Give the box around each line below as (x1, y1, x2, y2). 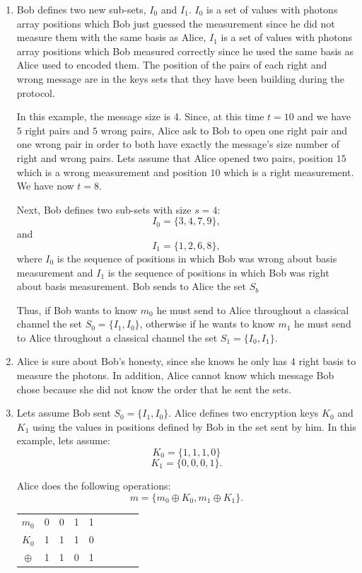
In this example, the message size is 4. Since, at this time (16, 109, 264, 124)
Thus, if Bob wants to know (16, 302, 138, 317)
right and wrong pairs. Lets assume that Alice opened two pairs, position (16, 150, 334, 165)
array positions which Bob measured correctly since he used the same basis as (16, 43, 354, 58)
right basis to (298, 354, 356, 369)
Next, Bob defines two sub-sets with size (16, 202, 192, 216)
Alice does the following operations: (16, 478, 171, 493)
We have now (16, 178, 74, 193)
